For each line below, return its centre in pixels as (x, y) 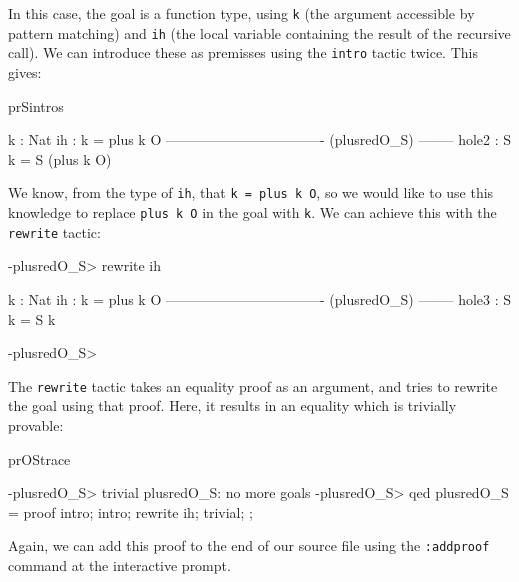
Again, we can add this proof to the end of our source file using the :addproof (249, 545)
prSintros (36, 105)
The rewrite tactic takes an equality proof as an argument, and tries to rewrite (253, 385)
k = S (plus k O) (60, 158)
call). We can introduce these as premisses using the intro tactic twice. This (243, 52)
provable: (36, 424)
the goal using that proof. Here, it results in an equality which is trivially (232, 405)
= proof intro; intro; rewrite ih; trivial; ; (130, 511)
